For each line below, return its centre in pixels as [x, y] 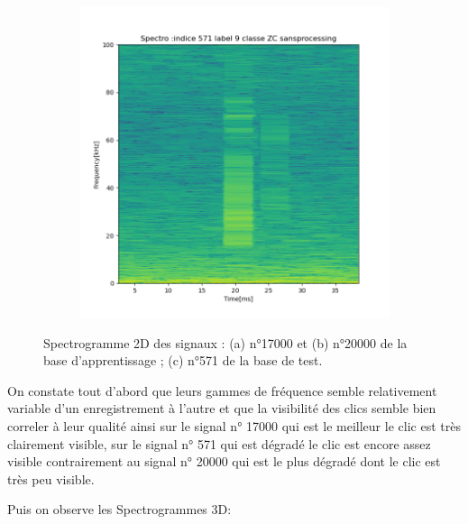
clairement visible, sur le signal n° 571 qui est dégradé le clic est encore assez [219, 443]
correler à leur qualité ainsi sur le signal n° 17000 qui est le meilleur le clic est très [234, 425]
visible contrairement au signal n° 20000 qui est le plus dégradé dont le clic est [224, 461]
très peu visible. [51, 478]
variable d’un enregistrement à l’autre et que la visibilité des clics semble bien [222, 408]
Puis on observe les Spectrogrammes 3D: [119, 509]
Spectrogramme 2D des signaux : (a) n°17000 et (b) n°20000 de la [225, 342]
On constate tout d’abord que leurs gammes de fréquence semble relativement [222, 390]
